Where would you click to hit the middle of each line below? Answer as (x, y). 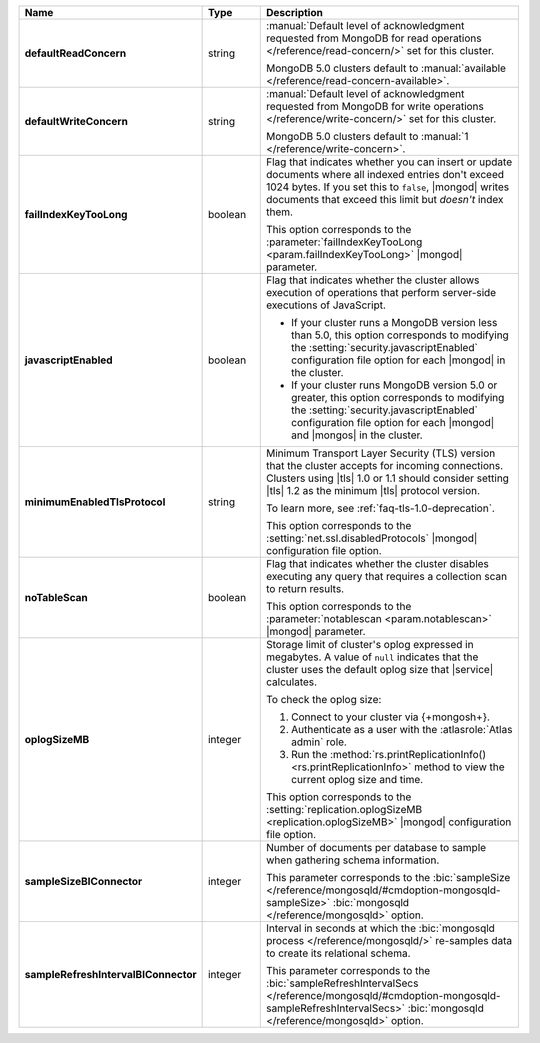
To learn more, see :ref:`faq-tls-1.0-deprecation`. (380, 508)
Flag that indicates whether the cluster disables (378, 563)
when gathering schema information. (353, 860)
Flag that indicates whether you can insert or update (389, 162)
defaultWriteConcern (76, 121)
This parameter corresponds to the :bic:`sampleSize (388, 877)
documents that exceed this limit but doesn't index (385, 199)
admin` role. (319, 742)
